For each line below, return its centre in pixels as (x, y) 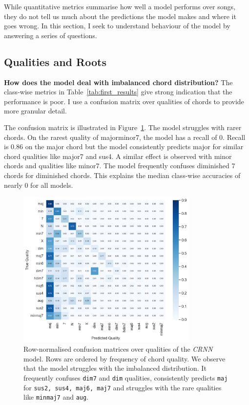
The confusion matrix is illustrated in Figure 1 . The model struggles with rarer (123, 127)
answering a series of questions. (51, 35)
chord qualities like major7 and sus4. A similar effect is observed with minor (118, 156)
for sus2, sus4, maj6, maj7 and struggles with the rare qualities (123, 387)
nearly (13, 185)
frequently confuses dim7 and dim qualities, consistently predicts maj (126, 377)
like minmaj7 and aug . (56, 397)
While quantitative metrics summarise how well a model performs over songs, (120, 6)
